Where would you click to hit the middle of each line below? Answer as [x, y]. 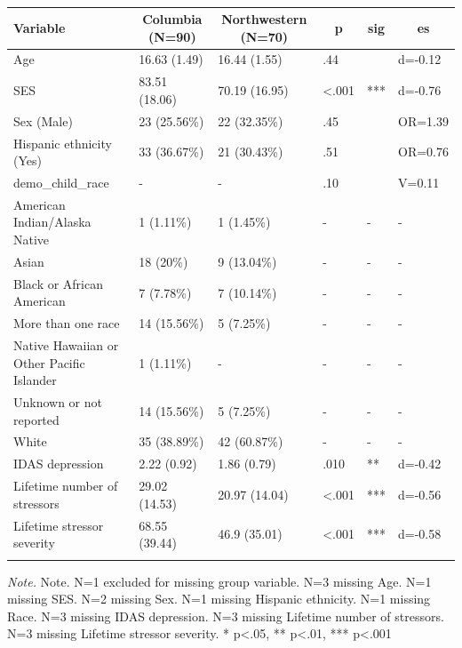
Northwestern [264, 19]
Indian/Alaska [52, 222]
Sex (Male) [43, 120]
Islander [35, 380]
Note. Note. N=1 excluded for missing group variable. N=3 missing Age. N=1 [219, 581]
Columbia [172, 19]
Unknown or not [58, 402]
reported [36, 419]
